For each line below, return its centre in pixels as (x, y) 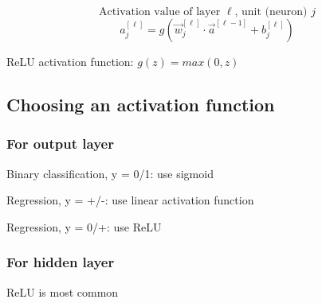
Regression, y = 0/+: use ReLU (84, 226)
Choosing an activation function (141, 104)
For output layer (60, 144)
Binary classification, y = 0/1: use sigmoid (110, 173)
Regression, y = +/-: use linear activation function (130, 200)
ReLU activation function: (70, 61)
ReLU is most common (63, 291)
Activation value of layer (160, 12)
